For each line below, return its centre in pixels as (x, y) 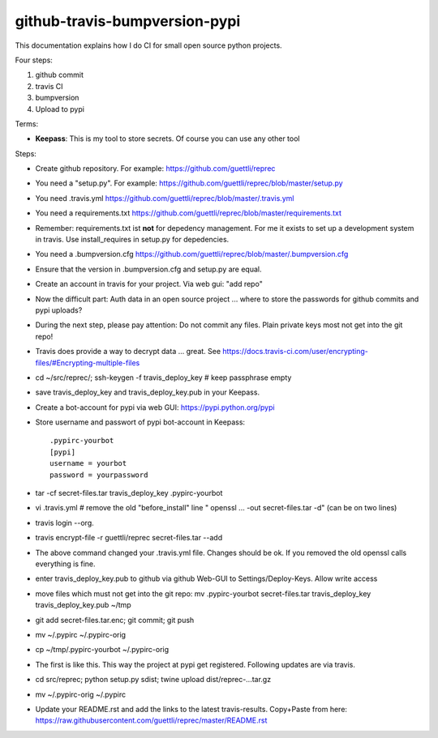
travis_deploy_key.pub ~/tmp (83, 605)
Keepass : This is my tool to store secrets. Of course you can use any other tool (167, 139)
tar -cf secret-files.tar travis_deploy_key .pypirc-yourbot (129, 493)
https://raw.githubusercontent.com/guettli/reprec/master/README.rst (151, 720)
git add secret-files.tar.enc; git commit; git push (115, 620)
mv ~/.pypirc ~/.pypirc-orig (80, 634)
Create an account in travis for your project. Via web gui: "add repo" (149, 284)
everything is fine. (66, 564)
